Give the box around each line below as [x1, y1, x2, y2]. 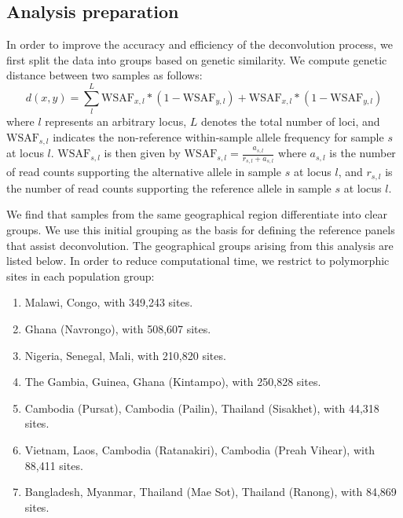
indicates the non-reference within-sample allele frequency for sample [53, 128, 384, 145]
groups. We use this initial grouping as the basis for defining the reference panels [6, 222, 395, 238]
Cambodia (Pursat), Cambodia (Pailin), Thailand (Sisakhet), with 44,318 [24, 399, 379, 416]
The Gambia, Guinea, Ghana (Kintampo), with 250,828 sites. [24, 373, 321, 390]
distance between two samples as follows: [6, 67, 203, 83]
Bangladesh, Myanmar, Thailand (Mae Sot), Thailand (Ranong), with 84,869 [24, 483, 397, 500]
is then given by [104, 145, 181, 161]
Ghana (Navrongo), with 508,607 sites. [24, 321, 211, 336]
